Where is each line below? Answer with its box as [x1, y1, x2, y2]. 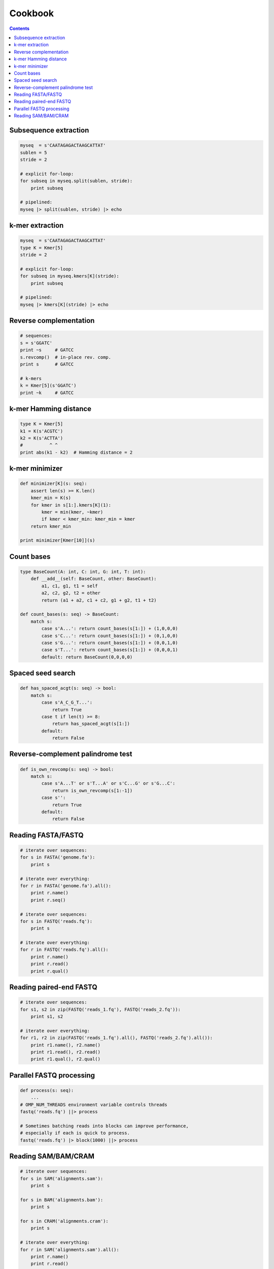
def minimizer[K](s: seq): [20, 481, 87, 487]
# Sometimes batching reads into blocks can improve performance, [20, 1123, 189, 1129]
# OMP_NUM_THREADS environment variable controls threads [20, 1101, 167, 1108]
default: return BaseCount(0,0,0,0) [41, 654, 133, 660]
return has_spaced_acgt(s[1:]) [52, 721, 130, 727]
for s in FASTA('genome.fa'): [20, 854, 95, 860]
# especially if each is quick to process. [20, 1130, 130, 1136]
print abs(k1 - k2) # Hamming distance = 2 [20, 449, 133, 455]
